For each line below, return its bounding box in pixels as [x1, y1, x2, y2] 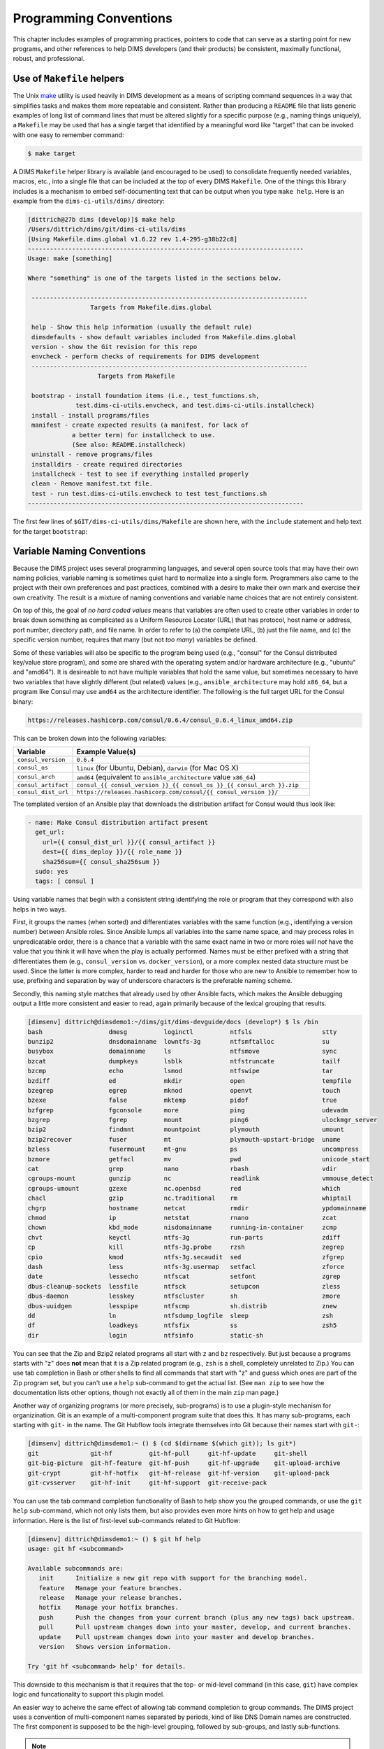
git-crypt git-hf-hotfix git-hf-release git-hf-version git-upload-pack [27, 1469, 330, 1477]
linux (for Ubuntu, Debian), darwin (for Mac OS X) [76, 763, 239, 772]
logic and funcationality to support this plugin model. [13, 1690, 165, 1699]
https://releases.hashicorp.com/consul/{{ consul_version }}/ [76, 788, 279, 795]
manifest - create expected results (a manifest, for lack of [31, 421, 249, 430]
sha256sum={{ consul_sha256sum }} [42, 858, 161, 865]
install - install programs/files [31, 411, 149, 419]
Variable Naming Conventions [13, 546, 146, 558]
